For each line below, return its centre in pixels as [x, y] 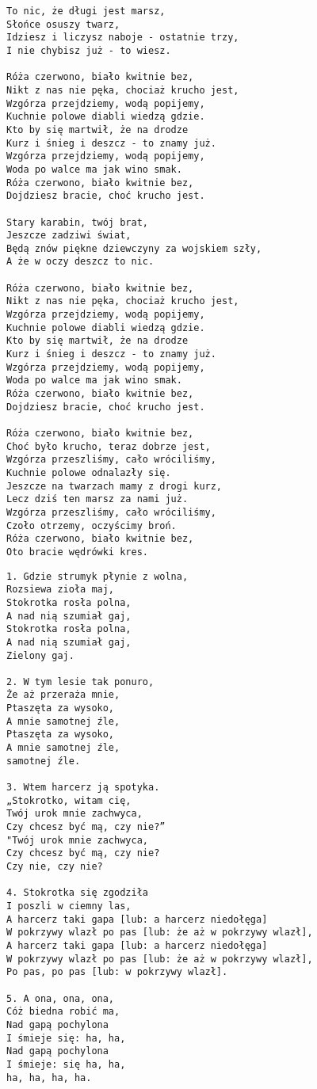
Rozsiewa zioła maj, [61, 590]
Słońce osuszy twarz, [63, 24]
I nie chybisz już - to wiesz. [89, 50]
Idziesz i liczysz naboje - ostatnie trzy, [123, 38]
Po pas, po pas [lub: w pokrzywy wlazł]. [117, 972]
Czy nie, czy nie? [55, 866]
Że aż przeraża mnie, [63, 695]
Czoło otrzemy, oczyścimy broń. [92, 525]
